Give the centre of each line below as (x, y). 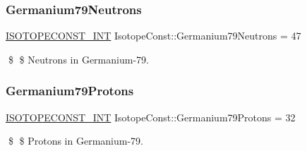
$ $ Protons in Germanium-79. (76, 141)
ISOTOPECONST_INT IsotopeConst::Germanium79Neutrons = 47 (153, 36)
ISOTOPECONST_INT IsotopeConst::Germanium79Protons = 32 (151, 117)
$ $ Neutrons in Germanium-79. (78, 59)
